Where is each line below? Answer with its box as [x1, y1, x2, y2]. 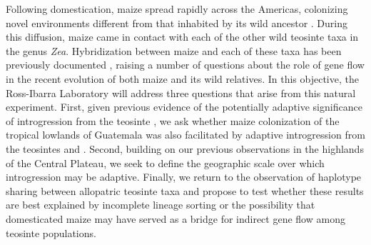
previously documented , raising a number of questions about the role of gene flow [6, 57, 365, 72]
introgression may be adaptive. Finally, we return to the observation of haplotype [6, 169, 362, 184]
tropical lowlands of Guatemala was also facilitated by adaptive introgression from [6, 127, 365, 142]
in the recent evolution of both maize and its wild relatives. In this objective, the [6, 71, 359, 86]
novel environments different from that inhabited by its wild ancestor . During [6, 15, 347, 30]
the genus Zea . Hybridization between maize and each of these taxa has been [6, 43, 342, 58]
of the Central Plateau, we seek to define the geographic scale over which [6, 155, 325, 170]
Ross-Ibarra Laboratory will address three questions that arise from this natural [6, 85, 356, 100]
